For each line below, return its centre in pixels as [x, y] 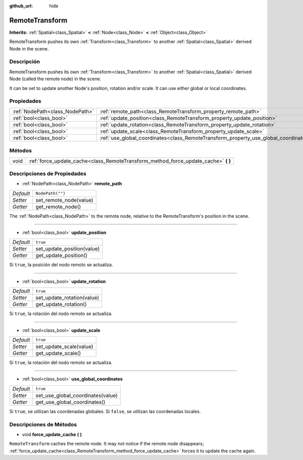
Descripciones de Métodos [43, 424]
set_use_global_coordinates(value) [77, 395]
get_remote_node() [58, 207]
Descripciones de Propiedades [48, 173]
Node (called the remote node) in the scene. [55, 79]
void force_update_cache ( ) [52, 434]
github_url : [21, 6]
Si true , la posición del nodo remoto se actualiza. [61, 265]
